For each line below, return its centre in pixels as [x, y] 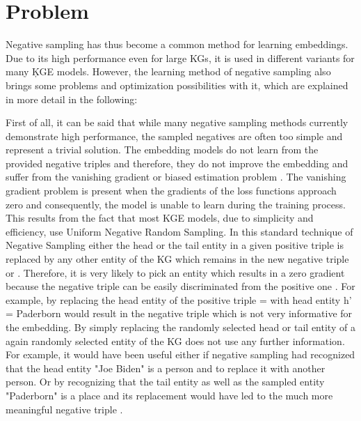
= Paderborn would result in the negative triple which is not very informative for [179, 313]
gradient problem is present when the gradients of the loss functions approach [171, 191]
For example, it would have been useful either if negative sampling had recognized [180, 354]
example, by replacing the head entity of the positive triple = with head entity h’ [179, 299]
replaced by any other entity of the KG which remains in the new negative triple [177, 259]
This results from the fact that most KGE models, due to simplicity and [160, 218]
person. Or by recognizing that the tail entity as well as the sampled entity [165, 382]
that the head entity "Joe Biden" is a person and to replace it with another [166, 368]
